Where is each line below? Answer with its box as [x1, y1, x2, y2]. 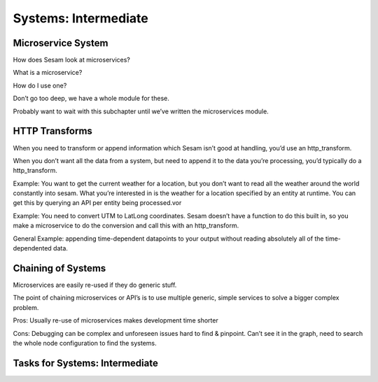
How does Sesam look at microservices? [13, 56, 131, 64]
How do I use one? [13, 81, 67, 90]
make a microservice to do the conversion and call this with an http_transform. [13, 221, 239, 230]
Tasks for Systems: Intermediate [13, 357, 159, 369]
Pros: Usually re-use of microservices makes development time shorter [13, 316, 218, 325]
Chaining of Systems [13, 262, 106, 274]
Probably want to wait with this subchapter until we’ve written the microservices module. [13, 107, 269, 115]
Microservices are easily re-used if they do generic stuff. [13, 281, 177, 289]
